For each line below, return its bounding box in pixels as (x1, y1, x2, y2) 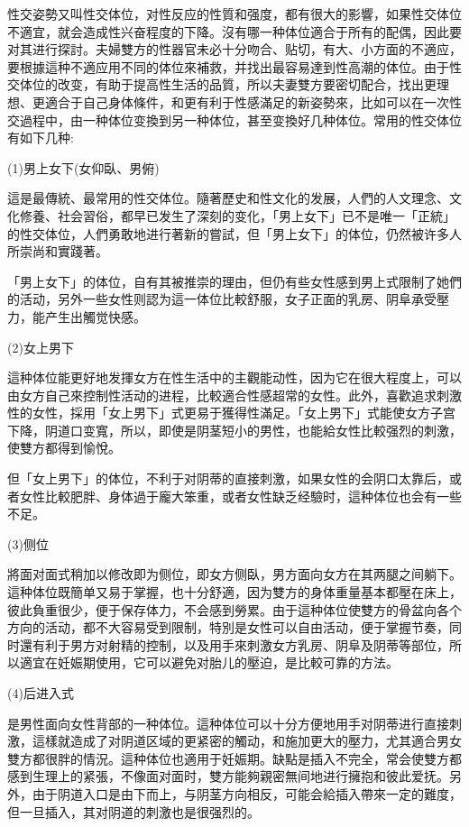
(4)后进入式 (7, 684, 74, 702)
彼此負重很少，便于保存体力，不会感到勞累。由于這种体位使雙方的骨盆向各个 (7, 600, 462, 619)
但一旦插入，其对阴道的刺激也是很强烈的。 (7, 802, 260, 821)
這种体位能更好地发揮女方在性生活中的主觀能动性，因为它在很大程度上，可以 (7, 368, 462, 387)
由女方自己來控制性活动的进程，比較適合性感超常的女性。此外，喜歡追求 (7, 385, 437, 404)
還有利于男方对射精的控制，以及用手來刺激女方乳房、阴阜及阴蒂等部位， (19, 635, 449, 654)
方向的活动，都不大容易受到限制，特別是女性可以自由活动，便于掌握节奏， (7, 618, 449, 637)
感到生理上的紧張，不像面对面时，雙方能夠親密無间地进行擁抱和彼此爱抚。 (7, 767, 449, 786)
